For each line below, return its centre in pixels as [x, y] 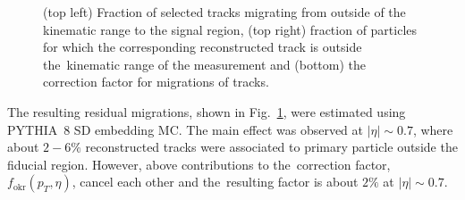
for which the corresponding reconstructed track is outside [203, 47]
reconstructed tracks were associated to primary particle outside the [271, 147]
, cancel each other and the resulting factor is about [215, 182]
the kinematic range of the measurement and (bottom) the [205, 64]
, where [433, 129]
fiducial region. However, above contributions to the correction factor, [199, 164]
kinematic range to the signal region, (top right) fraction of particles [230, 29]
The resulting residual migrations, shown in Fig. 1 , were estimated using [207, 111]
